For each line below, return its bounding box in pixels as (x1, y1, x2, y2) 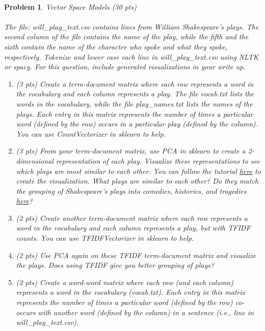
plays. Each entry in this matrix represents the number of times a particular (16, 108, 253, 119)
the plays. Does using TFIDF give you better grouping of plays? (16, 260, 215, 270)
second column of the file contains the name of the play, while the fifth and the (4, 31, 249, 42)
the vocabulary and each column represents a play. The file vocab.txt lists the (16, 88, 254, 99)
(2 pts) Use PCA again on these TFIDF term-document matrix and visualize (16, 249, 256, 260)
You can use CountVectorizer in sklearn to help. (16, 128, 166, 139)
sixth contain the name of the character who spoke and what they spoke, (4, 41, 228, 52)
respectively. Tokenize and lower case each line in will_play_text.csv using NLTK (4, 51, 259, 62)
